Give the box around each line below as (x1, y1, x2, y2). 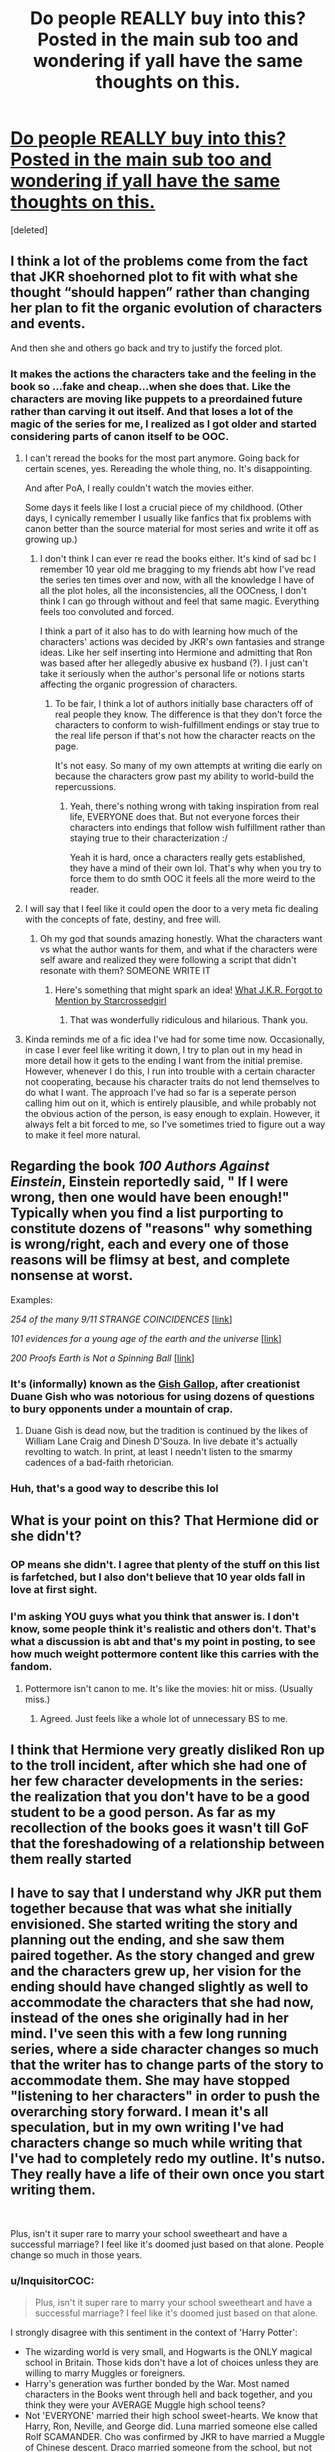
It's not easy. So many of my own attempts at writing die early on (54, 760, 323, 772)
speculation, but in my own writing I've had (10, 2119, 285, 2136)
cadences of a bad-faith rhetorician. (24, 1457, 175, 1469)
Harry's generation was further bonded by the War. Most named (24, 2378, 290, 2390)
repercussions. (54, 781, 117, 793)
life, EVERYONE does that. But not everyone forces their (69, 811, 300, 823)
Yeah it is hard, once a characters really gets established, (69, 852, 306, 864)
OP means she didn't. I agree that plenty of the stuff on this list (10, 1558, 320, 1572)
